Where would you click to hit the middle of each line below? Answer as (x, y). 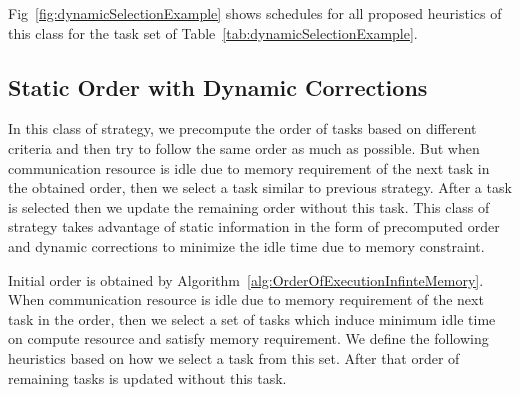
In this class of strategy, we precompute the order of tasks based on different (242, 128)
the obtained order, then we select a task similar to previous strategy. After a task (260, 187)
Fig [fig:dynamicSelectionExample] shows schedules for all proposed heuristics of (255, 13)
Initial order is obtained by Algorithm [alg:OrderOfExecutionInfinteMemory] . (246, 279)
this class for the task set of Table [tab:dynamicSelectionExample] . (213, 32)
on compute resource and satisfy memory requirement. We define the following (248, 338)
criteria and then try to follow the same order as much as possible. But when (244, 147)
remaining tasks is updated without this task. (147, 377)
